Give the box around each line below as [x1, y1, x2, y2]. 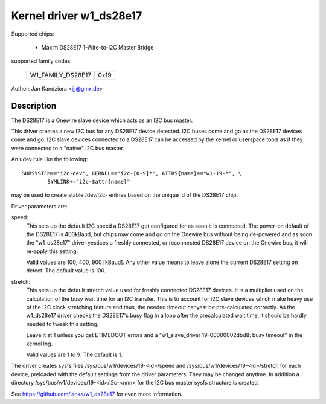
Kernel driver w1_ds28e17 [11, 9, 142, 22]
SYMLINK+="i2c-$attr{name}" [47, 178, 130, 185]
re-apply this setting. [26, 248, 78, 255]
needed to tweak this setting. [26, 320, 99, 327]
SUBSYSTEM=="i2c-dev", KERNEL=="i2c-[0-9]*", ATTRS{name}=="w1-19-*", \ [22, 170, 241, 176]
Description [11, 100, 57, 111]
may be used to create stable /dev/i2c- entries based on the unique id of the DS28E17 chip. [11, 191, 238, 199]
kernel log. [26, 340, 53, 347]
